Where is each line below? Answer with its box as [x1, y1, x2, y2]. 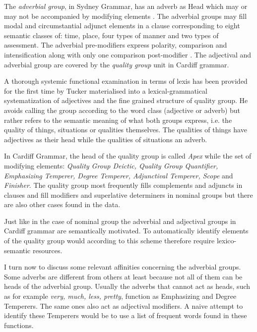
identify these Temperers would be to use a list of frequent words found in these [4, 310, 247, 321]
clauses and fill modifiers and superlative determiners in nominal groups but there [4, 189, 253, 200]
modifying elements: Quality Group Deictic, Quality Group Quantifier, [4, 160, 218, 170]
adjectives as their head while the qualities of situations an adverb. [4, 134, 207, 144]
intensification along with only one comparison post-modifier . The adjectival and [4, 49, 252, 59]
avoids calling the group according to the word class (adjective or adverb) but [4, 105, 241, 115]
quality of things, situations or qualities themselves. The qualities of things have [4, 124, 247, 135]
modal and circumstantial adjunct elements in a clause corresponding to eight [4, 20, 240, 31]
